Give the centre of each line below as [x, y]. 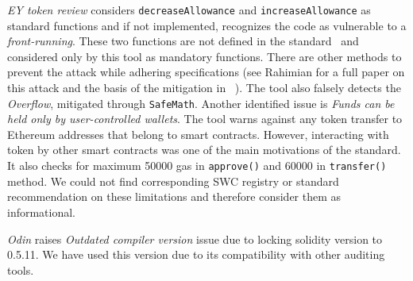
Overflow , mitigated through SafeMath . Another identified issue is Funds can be [201, 103]
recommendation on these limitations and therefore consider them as [174, 196]
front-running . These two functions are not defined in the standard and [183, 41]
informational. [42, 212]
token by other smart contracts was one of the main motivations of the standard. [204, 150]
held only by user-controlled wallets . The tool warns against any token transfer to [205, 119]
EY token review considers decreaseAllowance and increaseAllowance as [189, 10]
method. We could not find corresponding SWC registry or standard [173, 181]
